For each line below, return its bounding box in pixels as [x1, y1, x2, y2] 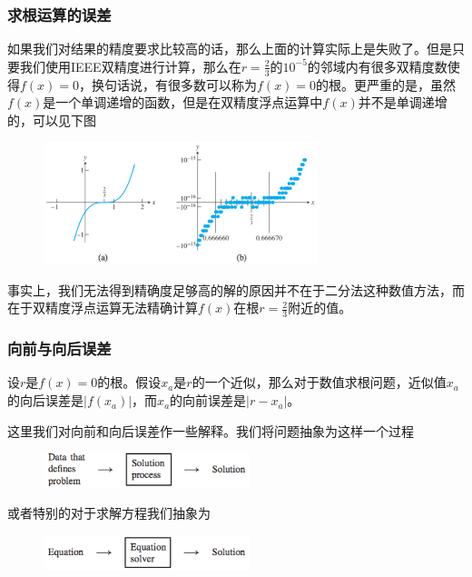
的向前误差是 [170, 391, 247, 410]
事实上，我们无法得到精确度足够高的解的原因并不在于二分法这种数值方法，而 [7, 280, 465, 299]
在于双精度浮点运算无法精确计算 [7, 298, 198, 317]
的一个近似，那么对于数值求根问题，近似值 [192, 373, 447, 392]
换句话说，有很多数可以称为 [92, 75, 258, 94]
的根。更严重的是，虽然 [316, 75, 457, 94]
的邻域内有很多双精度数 [307, 56, 447, 75]
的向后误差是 [7, 391, 84, 410]
